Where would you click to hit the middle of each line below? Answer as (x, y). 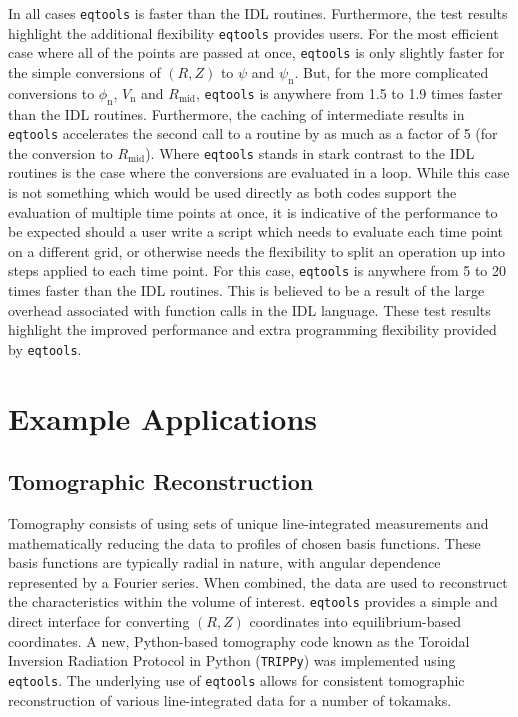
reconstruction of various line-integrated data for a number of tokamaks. (230, 699)
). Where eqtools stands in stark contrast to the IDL (310, 152)
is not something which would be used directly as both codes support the (232, 192)
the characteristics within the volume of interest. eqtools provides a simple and (253, 601)
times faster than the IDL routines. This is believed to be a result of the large (246, 290)
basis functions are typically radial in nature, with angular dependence (224, 562)
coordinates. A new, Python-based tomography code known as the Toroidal (239, 640)
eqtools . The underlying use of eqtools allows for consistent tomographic (236, 679)
